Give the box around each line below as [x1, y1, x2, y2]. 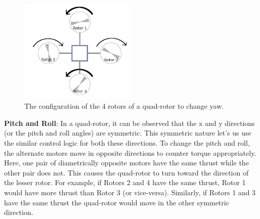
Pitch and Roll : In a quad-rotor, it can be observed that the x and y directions [4, 117, 255, 128]
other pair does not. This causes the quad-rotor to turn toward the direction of [4, 167, 249, 178]
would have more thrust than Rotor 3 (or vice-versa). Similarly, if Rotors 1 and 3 [4, 187, 256, 198]
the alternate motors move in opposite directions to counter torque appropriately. [4, 147, 256, 158]
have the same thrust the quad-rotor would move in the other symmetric [4, 197, 229, 207]
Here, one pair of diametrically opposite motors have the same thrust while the [4, 157, 249, 168]
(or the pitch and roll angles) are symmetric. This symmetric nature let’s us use [4, 127, 251, 138]
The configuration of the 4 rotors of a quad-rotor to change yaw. [24, 101, 224, 111]
